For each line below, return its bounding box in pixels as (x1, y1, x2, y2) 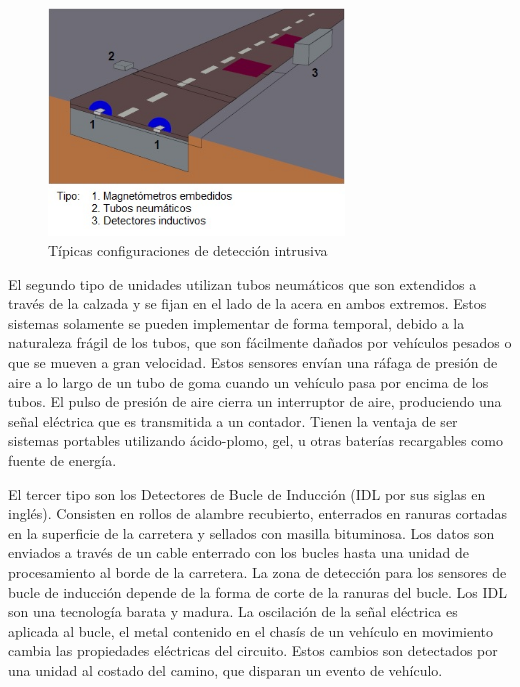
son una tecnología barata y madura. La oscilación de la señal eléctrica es (8, 601, 458, 622)
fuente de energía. (8, 449, 117, 470)
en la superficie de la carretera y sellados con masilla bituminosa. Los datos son (8, 522, 495, 543)
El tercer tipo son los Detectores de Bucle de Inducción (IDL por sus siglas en (8, 483, 486, 504)
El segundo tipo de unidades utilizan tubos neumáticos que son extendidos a (8, 273, 477, 294)
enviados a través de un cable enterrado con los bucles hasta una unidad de (8, 542, 469, 563)
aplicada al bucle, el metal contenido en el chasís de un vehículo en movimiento (8, 620, 494, 641)
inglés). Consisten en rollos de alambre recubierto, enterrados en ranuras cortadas (8, 503, 508, 524)
